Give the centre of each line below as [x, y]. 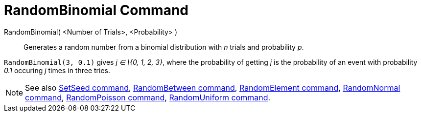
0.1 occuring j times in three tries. [57, 70]
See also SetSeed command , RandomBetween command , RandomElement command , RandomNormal [213, 87]
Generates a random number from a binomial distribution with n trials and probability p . [164, 47]
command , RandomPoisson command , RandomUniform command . [148, 97]
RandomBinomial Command [96, 10]
